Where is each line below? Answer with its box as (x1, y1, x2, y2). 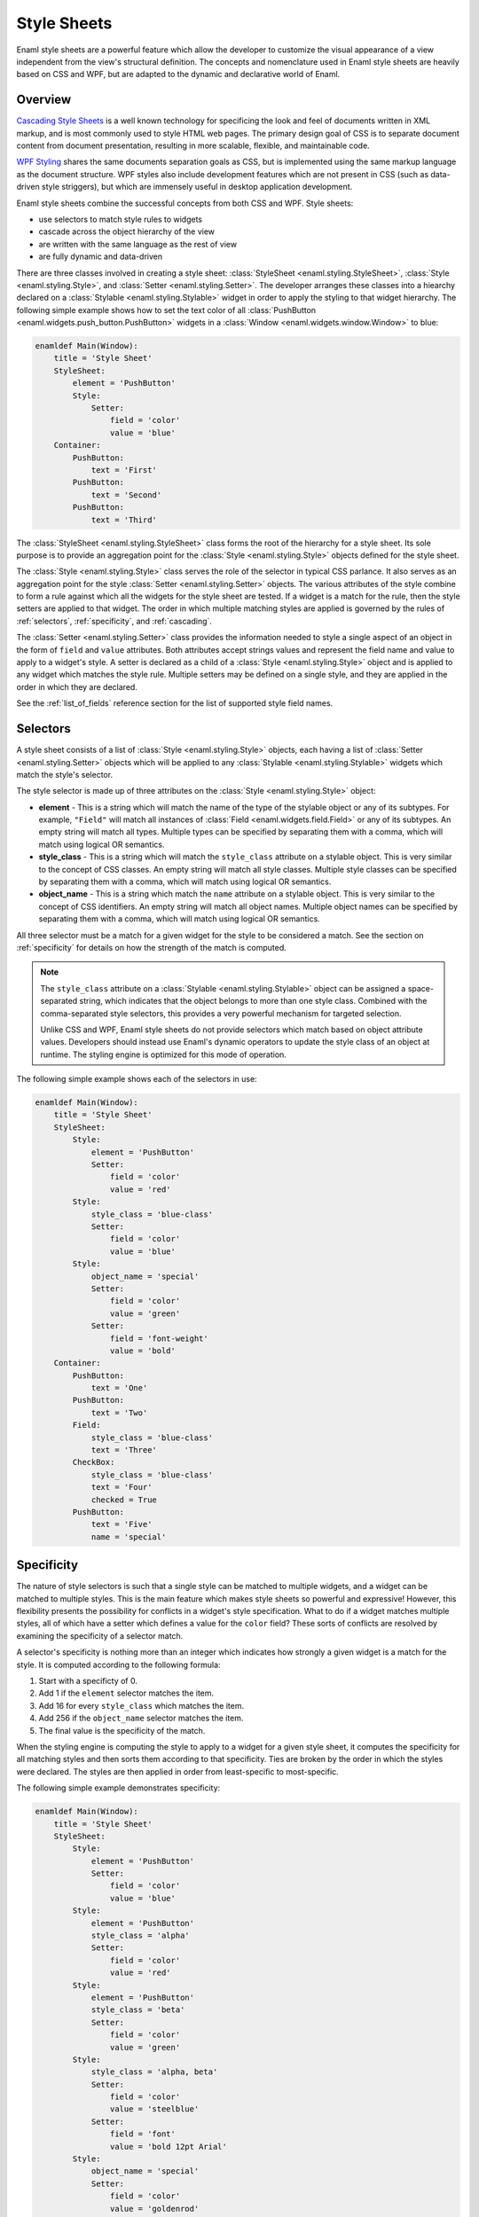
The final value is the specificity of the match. (38, 1725, 206, 1735)
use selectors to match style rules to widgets (38, 214, 203, 224)
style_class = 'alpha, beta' (90, 2067, 218, 2077)
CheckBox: (72, 1457, 115, 1468)
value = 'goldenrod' (109, 2204, 200, 2213)
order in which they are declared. (16, 681, 137, 692)
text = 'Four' (90, 1482, 153, 1492)
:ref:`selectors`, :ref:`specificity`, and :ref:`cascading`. (16, 615, 213, 626)
